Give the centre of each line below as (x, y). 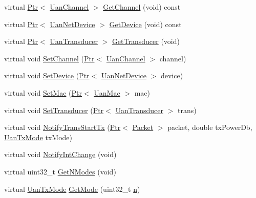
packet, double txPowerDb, (210, 127)
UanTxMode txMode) (38, 137)
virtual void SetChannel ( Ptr (49, 58)
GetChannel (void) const (142, 7)
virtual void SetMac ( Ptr (43, 92)
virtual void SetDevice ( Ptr (47, 75)
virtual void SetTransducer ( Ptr (54, 110)
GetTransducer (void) (146, 41)
